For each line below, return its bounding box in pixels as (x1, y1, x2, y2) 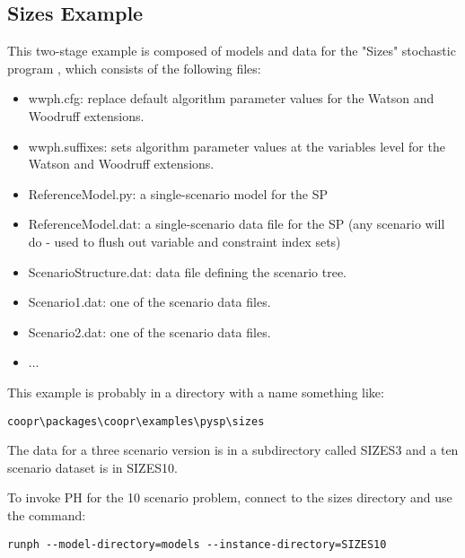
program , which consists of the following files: (7, 58, 261, 77)
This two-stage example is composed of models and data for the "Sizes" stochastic (7, 41, 456, 60)
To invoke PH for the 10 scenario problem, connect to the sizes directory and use (7, 488, 452, 507)
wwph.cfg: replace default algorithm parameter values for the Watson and (28, 89, 434, 108)
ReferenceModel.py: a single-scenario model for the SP (28, 184, 328, 203)
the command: (7, 505, 86, 524)
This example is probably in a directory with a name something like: (7, 382, 384, 401)
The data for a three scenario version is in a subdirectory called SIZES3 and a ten (7, 440, 459, 459)
